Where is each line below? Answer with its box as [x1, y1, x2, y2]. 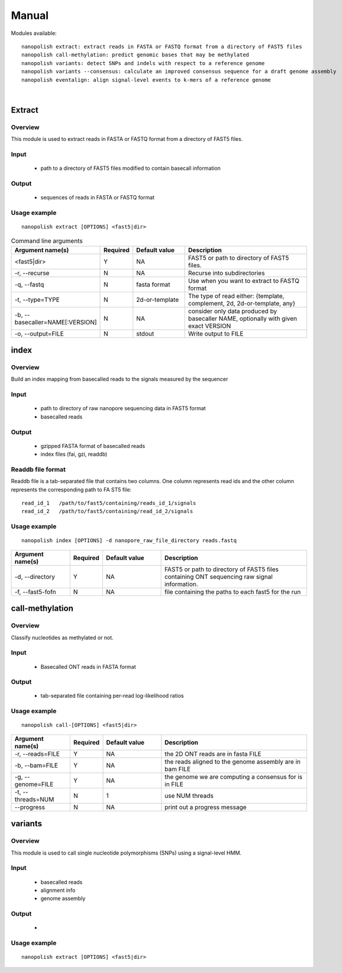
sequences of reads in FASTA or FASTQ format [40, 194, 155, 201]
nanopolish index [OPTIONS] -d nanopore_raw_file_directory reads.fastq [21, 537, 237, 544]
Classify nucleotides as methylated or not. [11, 634, 114, 641]
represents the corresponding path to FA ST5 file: [11, 486, 132, 493]
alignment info [40, 887, 76, 894]
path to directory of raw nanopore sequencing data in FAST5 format [40, 405, 207, 412]
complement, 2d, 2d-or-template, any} [188, 299, 296, 307]
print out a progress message [164, 803, 247, 811]
